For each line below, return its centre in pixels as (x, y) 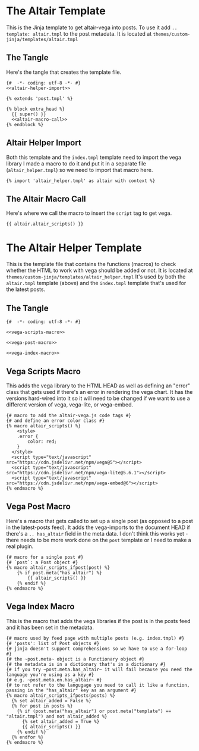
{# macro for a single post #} (45, 557)
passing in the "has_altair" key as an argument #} (71, 690)
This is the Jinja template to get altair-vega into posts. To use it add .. (92, 27)
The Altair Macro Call (46, 198)
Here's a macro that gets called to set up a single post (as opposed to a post (99, 521)
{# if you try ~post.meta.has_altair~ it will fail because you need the (99, 669)
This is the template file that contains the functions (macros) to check (91, 264)
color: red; (42, 442)
